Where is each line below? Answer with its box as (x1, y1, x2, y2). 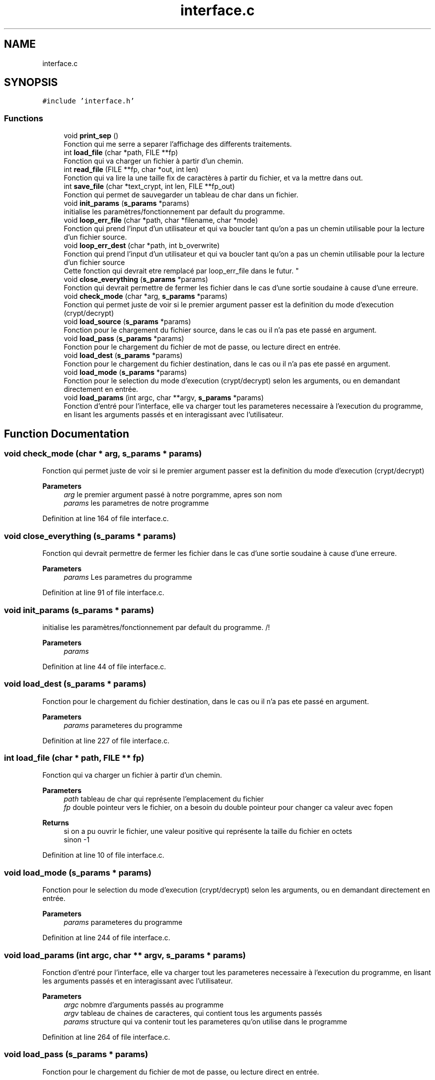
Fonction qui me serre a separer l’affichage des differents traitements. (64, 140, 292, 149)
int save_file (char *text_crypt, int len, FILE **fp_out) (64, 182, 235, 191)
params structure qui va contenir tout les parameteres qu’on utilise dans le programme (64, 1017, 347, 1026)
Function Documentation (4, 427, 129, 440)
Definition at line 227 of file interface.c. (42, 736, 170, 745)
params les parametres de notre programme (64, 499, 209, 508)
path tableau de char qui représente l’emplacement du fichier (64, 795, 264, 804)
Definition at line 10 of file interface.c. (42, 851, 164, 860)
